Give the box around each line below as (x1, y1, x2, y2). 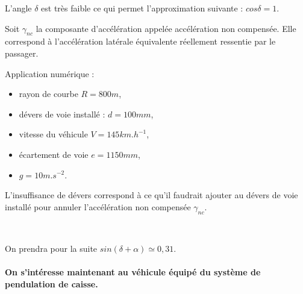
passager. (5, 46, 39, 59)
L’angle (5, 2, 32, 14)
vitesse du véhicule (19, 128, 88, 140)
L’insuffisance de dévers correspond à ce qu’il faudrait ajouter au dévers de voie (5, 189, 298, 201)
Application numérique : (5, 67, 95, 80)
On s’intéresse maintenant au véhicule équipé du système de (5, 266, 261, 278)
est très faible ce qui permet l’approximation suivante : (41, 2, 243, 14)
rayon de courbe (19, 87, 78, 100)
